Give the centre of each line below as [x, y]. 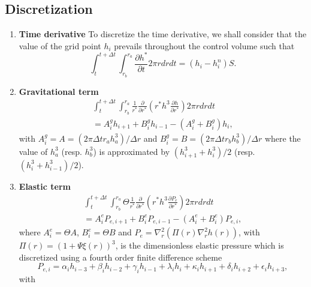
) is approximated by [132, 151]
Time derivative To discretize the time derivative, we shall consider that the [163, 34]
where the [283, 138]
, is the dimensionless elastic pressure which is [200, 245]
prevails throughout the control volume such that [204, 45]
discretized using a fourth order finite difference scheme [120, 257]
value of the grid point [60, 45]
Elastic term [45, 186]
